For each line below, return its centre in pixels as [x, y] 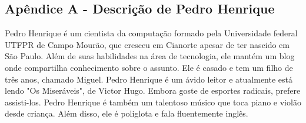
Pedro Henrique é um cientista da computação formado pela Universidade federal [151, 33]
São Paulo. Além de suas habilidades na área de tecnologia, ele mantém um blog [150, 56]
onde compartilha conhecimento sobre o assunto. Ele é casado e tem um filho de [149, 67]
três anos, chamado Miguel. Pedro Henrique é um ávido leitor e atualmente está [149, 79]
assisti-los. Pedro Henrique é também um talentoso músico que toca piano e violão [153, 102]
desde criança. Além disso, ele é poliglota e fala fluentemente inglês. [127, 113]
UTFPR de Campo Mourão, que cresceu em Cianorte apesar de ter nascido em [147, 44]
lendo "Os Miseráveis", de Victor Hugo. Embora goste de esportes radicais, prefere [153, 90]
